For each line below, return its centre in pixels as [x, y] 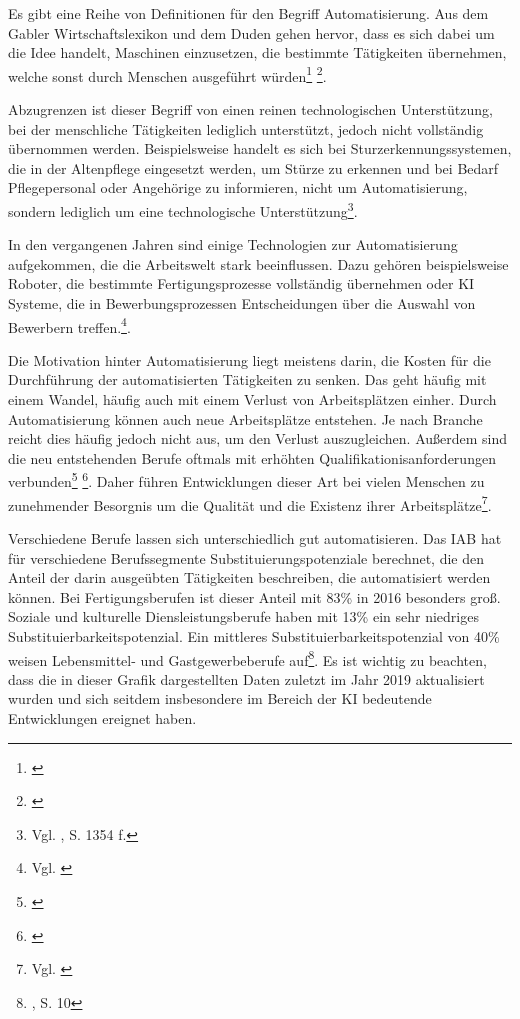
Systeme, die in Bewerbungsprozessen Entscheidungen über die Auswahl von [242, 303]
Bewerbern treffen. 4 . [69, 325]
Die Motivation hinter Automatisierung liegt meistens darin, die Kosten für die [249, 359]
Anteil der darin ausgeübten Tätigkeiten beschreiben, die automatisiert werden [249, 577]
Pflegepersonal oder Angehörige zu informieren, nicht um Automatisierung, [238, 187]
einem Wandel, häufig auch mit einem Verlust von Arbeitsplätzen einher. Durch [252, 399]
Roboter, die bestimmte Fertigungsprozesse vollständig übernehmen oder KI [241, 283]
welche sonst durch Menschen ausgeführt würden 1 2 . [167, 74]
